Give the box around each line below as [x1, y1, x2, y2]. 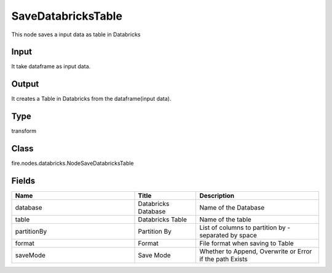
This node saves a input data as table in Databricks [11, 31, 141, 38]
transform [11, 127, 37, 135]
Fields [11, 175, 36, 186]
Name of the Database [199, 204, 265, 212]
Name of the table [199, 215, 251, 224]
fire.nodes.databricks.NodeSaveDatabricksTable [11, 160, 135, 167]
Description [199, 191, 235, 200]
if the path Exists [199, 255, 248, 264]
